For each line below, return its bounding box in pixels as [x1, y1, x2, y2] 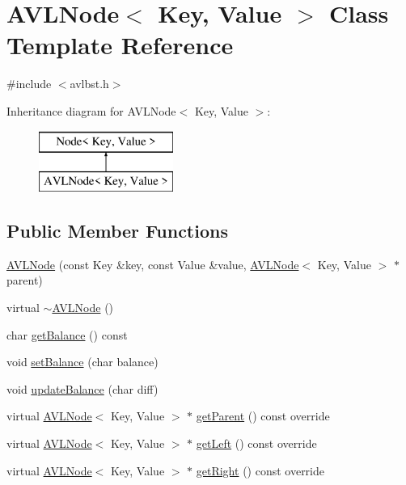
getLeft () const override [196, 435, 317, 452]
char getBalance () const [6, 326, 128, 343]
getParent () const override [196, 407, 330, 424]
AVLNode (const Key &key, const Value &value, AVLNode [6, 255, 299, 272]
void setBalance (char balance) [6, 353, 159, 370]
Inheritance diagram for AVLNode [6, 102, 176, 119]
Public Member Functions [6, 218, 228, 243]
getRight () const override [196, 462, 325, 479]
